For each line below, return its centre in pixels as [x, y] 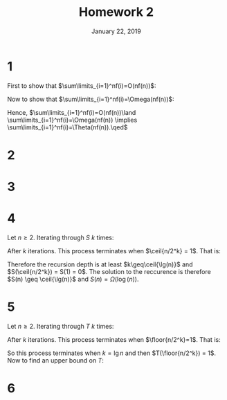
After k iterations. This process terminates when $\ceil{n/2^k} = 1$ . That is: [114, 251]
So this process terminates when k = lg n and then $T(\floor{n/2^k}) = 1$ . [112, 353]
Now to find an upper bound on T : [55, 360]
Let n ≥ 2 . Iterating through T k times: [61, 326]
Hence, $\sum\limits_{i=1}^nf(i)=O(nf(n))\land [72, 112]
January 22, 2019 [116, 31]
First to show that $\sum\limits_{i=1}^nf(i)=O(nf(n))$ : [82, 85]
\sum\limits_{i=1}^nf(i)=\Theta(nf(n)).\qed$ [67, 127]
